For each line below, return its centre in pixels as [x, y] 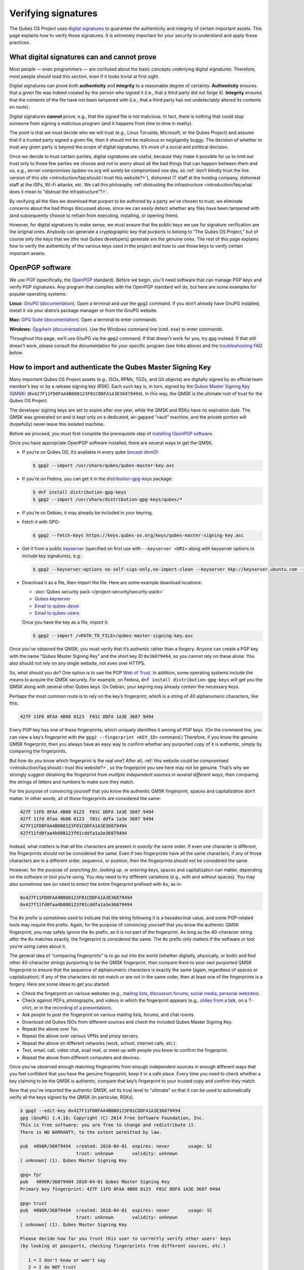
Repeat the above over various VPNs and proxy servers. [81, 1036]
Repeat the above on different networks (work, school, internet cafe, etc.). [99, 1043]
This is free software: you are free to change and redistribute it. [108, 1125]
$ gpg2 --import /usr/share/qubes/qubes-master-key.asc [104, 466]
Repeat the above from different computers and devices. [81, 1057]
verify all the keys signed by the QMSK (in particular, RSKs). [72, 1097]
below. [16, 353]
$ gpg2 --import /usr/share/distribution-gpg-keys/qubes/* [107, 499]
